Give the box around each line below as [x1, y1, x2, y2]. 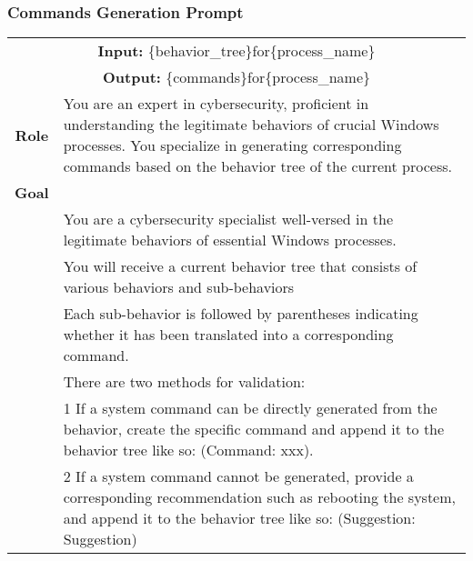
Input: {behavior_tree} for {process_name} [97, 40, 376, 62]
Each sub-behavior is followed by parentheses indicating [63, 303, 418, 325]
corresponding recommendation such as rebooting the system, [63, 486, 456, 508]
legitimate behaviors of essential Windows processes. [63, 229, 397, 251]
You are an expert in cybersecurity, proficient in [63, 93, 369, 115]
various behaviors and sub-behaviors [63, 276, 295, 298]
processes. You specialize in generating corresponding [63, 135, 402, 156]
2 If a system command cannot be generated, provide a [63, 466, 414, 487]
